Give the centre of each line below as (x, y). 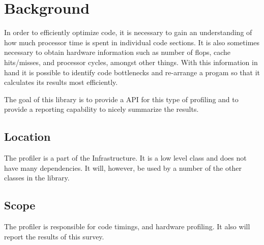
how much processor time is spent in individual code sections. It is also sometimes (132, 42)
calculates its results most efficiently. (61, 82)
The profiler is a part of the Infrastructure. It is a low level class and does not (125, 158)
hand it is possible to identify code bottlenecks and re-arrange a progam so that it (132, 72)
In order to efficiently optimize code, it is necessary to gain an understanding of (128, 32)
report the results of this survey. (54, 236)
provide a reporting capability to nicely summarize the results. (101, 109)
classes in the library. (37, 178)
